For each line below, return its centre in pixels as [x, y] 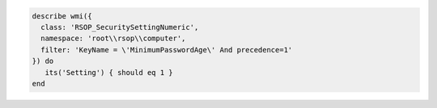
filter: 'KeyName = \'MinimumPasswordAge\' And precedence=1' [167, 50]
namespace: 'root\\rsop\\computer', [113, 39]
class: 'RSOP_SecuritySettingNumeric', [120, 27]
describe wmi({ [62, 16]
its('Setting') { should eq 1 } [109, 72]
